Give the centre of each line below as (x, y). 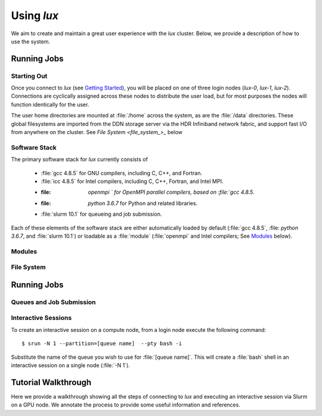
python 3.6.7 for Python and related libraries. (143, 203)
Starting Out (29, 76)
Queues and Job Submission (53, 302)
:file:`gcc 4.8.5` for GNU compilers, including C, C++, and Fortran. (122, 173)
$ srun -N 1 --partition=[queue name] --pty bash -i (102, 344)
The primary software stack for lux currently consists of (80, 159)
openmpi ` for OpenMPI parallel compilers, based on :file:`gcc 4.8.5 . (171, 192)
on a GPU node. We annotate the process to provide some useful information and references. (126, 405)
